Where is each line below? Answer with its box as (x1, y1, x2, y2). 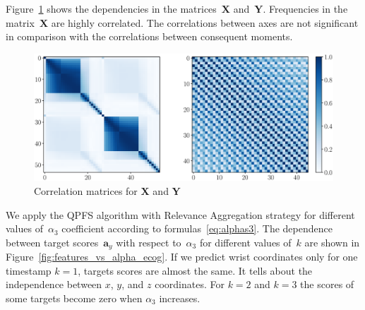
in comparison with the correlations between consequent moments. (6, 29, 293, 44)
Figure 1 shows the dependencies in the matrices (6, 1, 217, 16)
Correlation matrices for (34, 183, 138, 198)
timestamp (6, 263, 52, 278)
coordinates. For (155, 277, 225, 292)
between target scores (6, 234, 99, 249)
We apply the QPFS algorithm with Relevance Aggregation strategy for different (6, 207, 355, 222)
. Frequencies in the (263, 1, 348, 16)
